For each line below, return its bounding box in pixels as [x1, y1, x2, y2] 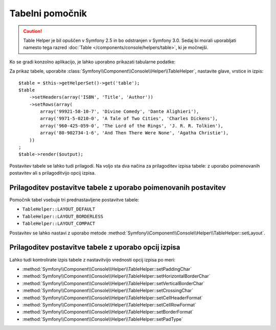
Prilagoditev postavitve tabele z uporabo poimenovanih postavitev [9, 183, 226, 192]
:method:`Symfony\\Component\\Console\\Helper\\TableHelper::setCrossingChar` [22, 288, 194, 294]
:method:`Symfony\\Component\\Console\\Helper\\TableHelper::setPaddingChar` [22, 266, 192, 272]
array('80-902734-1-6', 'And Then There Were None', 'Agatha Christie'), [40, 130, 229, 136]
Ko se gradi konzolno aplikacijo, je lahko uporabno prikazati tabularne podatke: [9, 59, 176, 65]
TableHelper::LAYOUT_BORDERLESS [22, 214, 103, 219]
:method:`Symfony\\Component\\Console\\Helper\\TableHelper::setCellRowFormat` [22, 301, 197, 308]
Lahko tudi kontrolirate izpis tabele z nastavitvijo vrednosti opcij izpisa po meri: [9, 256, 176, 263]
